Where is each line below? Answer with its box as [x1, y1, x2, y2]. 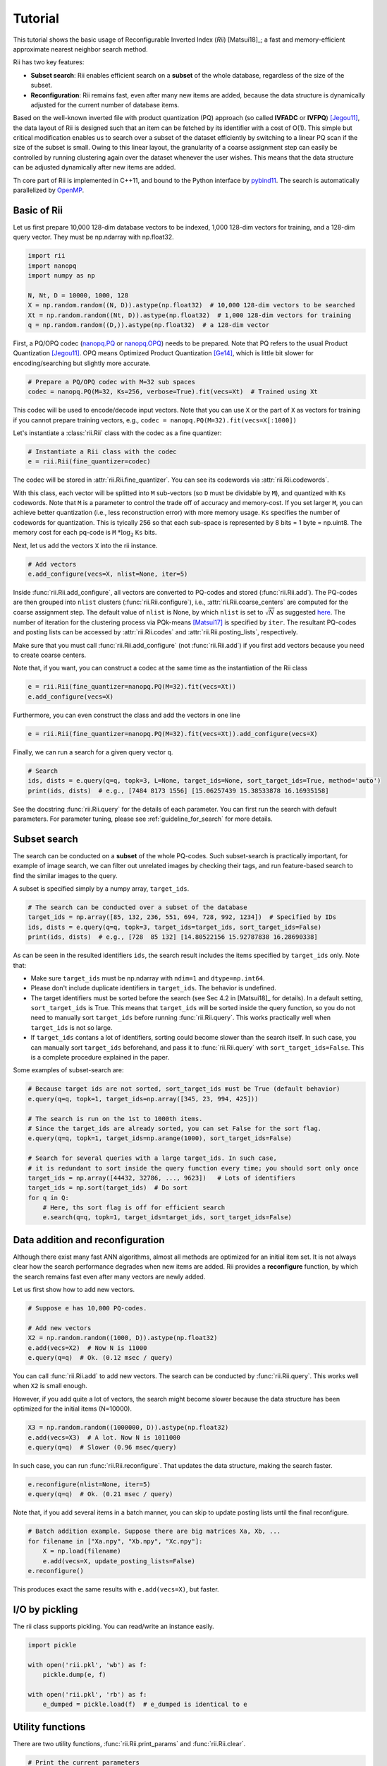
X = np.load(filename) [42, 1547, 121, 1555]
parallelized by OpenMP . [13, 186, 85, 194]
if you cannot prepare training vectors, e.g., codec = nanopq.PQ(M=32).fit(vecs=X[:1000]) [13, 415, 297, 424]
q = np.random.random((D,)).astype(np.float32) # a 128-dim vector [27, 321, 270, 329]
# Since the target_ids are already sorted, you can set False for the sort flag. [27, 1124, 322, 1132]
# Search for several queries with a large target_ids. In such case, [27, 1154, 278, 1162]
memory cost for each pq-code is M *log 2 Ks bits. [13, 528, 157, 538]
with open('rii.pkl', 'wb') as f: [27, 1661, 147, 1669]
